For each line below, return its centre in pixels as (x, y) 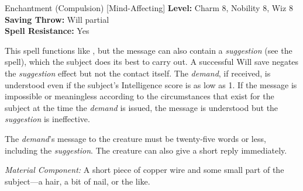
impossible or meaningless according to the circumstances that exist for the (140, 96)
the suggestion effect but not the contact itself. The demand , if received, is (138, 73)
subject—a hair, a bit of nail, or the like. (78, 181)
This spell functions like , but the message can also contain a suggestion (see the (149, 50)
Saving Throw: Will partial (57, 19)
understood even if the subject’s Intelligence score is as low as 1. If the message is (151, 84)
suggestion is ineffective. (47, 119)
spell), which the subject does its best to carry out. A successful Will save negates (152, 62)
